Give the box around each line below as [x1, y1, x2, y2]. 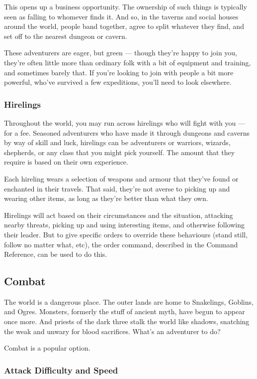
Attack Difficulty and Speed [4, 364, 118, 376]
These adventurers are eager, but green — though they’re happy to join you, [4, 47, 238, 58]
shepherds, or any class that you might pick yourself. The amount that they [4, 147, 235, 157]
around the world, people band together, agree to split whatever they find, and [4, 21, 244, 31]
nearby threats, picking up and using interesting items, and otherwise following [4, 219, 245, 230]
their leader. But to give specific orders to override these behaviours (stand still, [4, 229, 248, 239]
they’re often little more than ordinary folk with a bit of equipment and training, [4, 57, 251, 67]
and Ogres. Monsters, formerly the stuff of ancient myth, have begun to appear [4, 306, 245, 317]
